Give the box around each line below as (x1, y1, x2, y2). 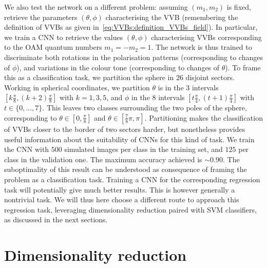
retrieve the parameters (4, 11, 78, 22)
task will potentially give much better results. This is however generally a (4, 184, 235, 195)
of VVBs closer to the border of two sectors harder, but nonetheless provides (4, 123, 245, 134)
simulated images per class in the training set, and (64, 144, 223, 155)
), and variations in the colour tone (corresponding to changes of (16, 62, 220, 72)
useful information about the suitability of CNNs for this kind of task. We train (4, 133, 255, 144)
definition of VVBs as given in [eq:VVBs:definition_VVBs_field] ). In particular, (4, 22, 258, 32)
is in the (158, 82, 184, 92)
